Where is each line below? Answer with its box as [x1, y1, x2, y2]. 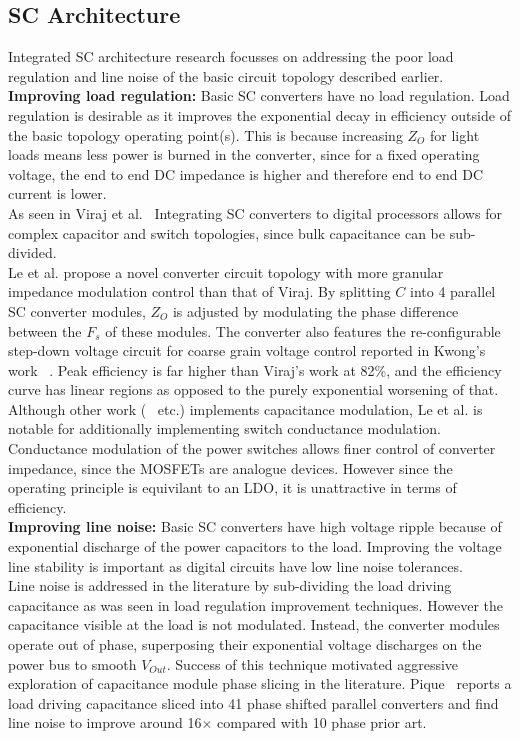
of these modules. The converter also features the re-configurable [105, 320, 501, 341]
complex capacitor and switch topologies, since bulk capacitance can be [8, 222, 445, 243]
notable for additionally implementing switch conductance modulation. [8, 418, 442, 439]
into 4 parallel [410, 281, 496, 302]
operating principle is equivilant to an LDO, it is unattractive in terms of [8, 477, 457, 498]
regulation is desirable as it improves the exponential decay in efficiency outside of [8, 104, 511, 125]
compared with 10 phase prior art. [217, 712, 427, 733]
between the [8, 320, 82, 341]
